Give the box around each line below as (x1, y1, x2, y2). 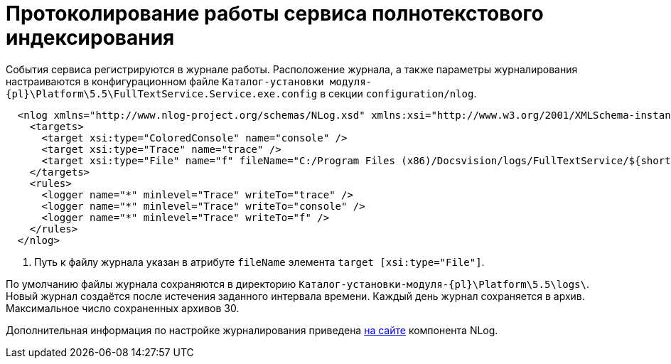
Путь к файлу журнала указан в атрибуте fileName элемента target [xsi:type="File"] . (34, 255, 485, 268)
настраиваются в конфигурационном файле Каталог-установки (6, 75, 324, 87)
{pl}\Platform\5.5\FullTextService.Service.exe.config (6, 87, 318, 100)
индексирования (6, 26, 175, 50)
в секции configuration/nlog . (320, 87, 477, 100)
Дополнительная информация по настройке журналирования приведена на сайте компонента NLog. (6, 323, 498, 336)
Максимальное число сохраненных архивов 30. (6, 301, 240, 314)
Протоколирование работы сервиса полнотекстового (6, 1, 544, 26)
